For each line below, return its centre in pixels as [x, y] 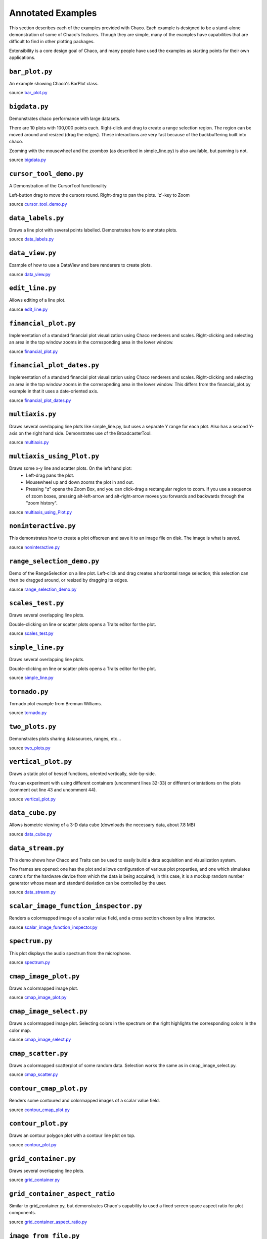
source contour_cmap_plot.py [40, 1110]
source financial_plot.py [33, 351]
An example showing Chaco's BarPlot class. [54, 84]
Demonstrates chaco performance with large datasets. [65, 118]
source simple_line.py [31, 677]
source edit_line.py [28, 309]
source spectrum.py [30, 962]
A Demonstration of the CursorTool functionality [58, 186]
